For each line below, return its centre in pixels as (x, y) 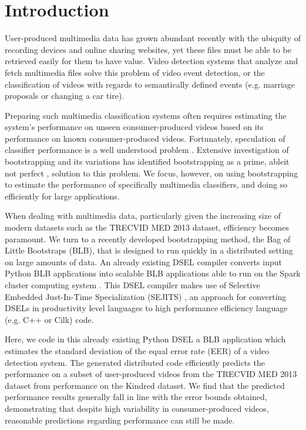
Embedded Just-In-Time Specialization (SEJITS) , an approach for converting (146, 296)
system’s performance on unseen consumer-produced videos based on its (134, 127)
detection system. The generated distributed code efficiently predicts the (135, 362)
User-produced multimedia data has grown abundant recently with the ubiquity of (153, 38)
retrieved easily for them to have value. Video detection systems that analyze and (152, 61)
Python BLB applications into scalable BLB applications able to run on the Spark (153, 273)
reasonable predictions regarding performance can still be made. (120, 420)
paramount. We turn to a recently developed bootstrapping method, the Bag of (148, 239)
